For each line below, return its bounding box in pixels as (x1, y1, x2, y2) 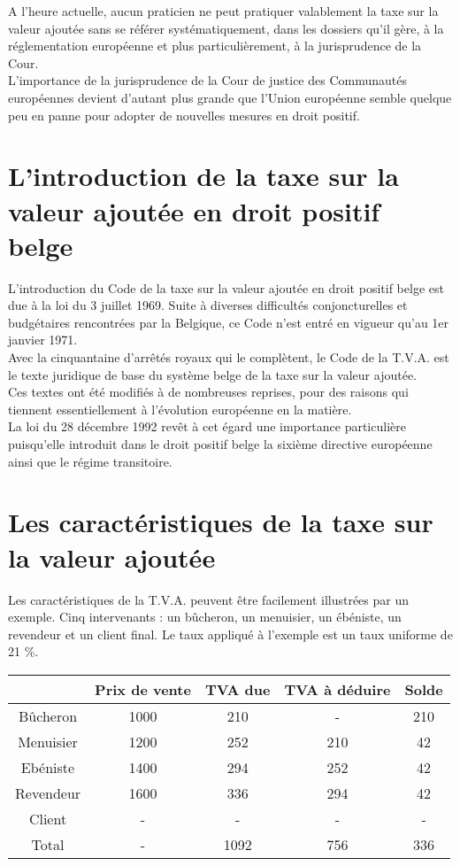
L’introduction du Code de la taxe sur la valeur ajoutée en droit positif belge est (8, 278, 444, 297)
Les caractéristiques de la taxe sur (8, 504, 433, 540)
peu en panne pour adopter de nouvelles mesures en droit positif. (8, 105, 360, 124)
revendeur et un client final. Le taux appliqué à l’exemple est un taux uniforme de (8, 624, 453, 643)
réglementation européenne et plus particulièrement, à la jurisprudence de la (8, 36, 422, 55)
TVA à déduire (284, 678, 391, 700)
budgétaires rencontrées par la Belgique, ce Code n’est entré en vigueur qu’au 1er (8, 313, 449, 331)
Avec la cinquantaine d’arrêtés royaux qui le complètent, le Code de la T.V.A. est (8, 348, 449, 367)
